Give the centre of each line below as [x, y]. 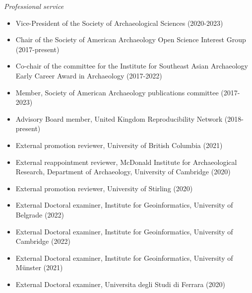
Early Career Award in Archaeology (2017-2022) [89, 75]
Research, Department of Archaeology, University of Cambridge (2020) [123, 172]
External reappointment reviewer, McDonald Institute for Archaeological [126, 162]
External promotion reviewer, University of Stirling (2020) [104, 188]
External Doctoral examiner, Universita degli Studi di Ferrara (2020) [120, 284]
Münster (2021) [39, 267]
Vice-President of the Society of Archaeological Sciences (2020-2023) [119, 23]
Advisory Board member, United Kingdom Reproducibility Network [119, 118]
